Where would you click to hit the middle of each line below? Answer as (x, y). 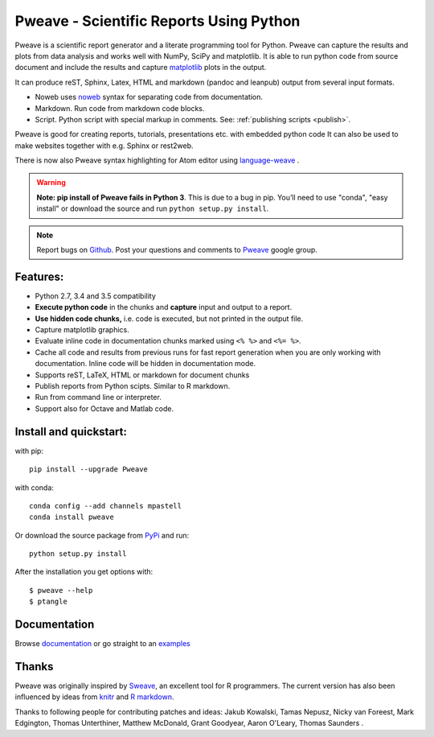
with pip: (29, 451)
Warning (51, 183)
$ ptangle (48, 602)
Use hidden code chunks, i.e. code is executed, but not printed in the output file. (169, 319)
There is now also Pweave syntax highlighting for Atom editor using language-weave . (157, 160)
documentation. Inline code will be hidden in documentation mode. (145, 364)
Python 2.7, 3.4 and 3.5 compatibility (96, 296)
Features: (39, 276)
